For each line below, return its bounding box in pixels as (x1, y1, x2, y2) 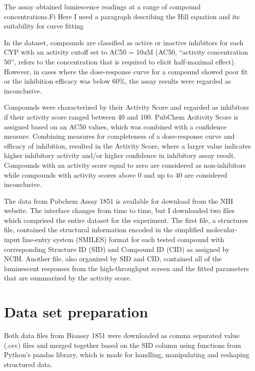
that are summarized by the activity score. (4, 273, 132, 283)
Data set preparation (4, 302, 148, 322)
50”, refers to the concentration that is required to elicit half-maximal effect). (4, 56, 236, 66)
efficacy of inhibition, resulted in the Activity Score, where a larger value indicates (4, 140, 251, 151)
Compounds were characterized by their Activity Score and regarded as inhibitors (4, 102, 249, 112)
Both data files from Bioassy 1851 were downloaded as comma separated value (4, 330, 240, 340)
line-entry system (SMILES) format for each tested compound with (22, 234, 225, 245)
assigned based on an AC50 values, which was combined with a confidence (4, 121, 227, 131)
